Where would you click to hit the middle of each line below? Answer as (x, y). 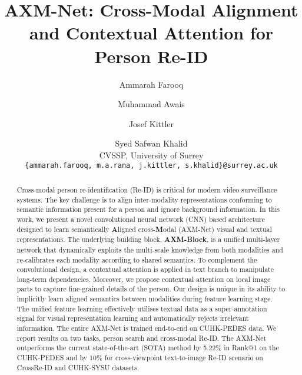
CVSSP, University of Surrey (151, 155)
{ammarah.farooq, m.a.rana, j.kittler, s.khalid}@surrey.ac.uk (151, 166)
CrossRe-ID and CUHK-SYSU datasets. (78, 367)
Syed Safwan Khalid (151, 143)
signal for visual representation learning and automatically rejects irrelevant (133, 318)
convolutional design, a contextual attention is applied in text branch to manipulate (145, 269)
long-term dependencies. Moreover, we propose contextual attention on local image (144, 279)
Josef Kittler (151, 123)
